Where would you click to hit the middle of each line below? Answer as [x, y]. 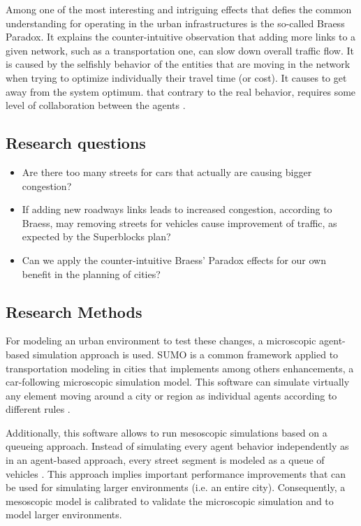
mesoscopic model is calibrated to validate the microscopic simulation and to [170, 501]
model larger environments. [64, 514]
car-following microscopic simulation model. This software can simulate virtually [178, 382]
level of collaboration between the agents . [96, 105]
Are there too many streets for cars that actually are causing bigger [167, 171]
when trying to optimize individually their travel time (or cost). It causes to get [176, 77]
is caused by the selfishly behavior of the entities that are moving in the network [178, 64]
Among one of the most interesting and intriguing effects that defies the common [179, 9]
